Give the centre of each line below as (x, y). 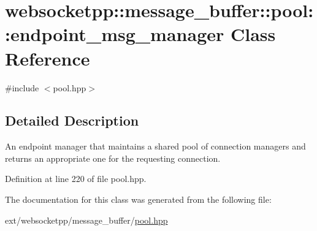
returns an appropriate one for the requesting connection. (113, 158)
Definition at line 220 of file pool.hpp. (76, 179)
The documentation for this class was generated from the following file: (138, 199)
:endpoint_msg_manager (115, 34)
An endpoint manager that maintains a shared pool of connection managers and (155, 146)
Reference (48, 58)
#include (22, 87)
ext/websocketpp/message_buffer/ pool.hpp (86, 220)
